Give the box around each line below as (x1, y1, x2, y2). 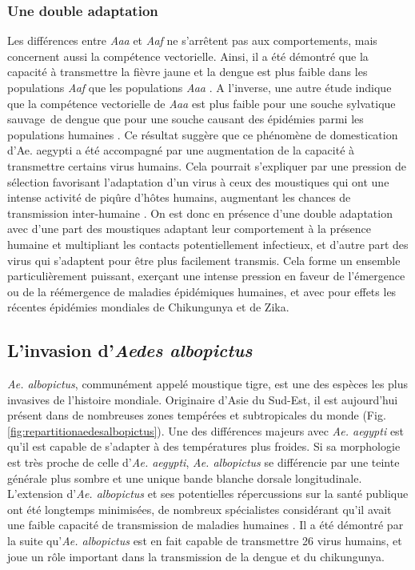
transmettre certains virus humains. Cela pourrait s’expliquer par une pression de (7, 157, 407, 174)
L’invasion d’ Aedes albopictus (7, 338, 253, 363)
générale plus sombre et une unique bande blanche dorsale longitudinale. (7, 469, 362, 486)
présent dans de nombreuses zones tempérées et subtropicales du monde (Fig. (7, 407, 386, 423)
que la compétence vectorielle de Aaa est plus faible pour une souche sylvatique (7, 94, 396, 111)
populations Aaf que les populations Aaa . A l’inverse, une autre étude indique (7, 79, 392, 95)
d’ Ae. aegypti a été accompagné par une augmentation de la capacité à (7, 142, 355, 159)
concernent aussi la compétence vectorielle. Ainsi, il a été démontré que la (7, 47, 369, 64)
